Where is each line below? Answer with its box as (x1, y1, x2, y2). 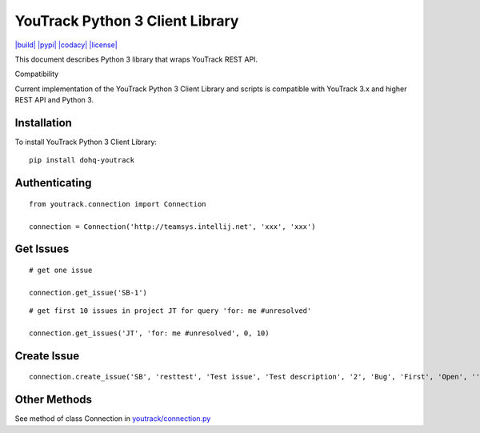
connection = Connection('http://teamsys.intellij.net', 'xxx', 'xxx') (29, 222, 316, 231)
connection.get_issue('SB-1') (29, 288, 148, 297)
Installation (14, 116, 72, 130)
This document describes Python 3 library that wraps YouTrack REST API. (14, 54, 258, 64)
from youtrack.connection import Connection (29, 199, 207, 208)
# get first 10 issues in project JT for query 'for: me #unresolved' (29, 307, 312, 315)
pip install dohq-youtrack (29, 156, 135, 165)
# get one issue (29, 266, 93, 275)
